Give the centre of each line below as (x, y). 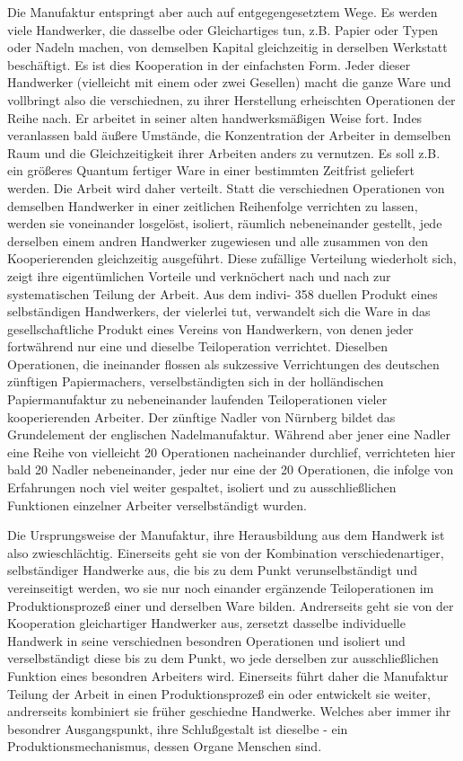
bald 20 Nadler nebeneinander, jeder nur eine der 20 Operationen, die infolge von (231, 469)
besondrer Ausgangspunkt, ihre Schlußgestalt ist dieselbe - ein (178, 728)
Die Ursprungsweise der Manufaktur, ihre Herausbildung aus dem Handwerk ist (226, 535)
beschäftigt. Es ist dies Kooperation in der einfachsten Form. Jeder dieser (209, 64)
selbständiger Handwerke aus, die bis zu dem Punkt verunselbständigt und (212, 570)
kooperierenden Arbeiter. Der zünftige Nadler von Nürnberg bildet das (201, 416)
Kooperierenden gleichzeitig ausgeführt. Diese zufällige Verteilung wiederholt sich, (232, 258)
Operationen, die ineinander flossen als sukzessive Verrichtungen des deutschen (223, 363)
